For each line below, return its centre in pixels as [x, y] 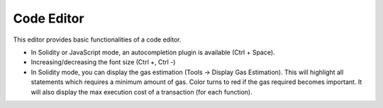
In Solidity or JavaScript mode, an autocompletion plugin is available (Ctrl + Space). [153, 52]
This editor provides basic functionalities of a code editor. [97, 40]
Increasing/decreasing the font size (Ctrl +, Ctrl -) [103, 62]
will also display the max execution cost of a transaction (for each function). [141, 92]
